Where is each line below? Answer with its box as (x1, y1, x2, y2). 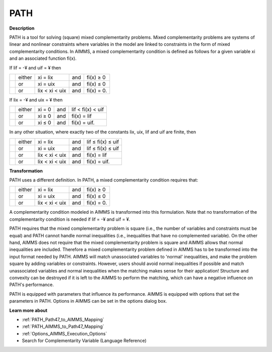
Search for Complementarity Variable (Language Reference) (22, 337, 147, 344)
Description (9, 25, 35, 31)
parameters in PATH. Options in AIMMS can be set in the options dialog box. (9, 298, 167, 304)
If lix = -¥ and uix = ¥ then (9, 97, 63, 103)
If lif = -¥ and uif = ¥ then (9, 64, 61, 70)
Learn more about (9, 307, 48, 313)
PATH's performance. (9, 282, 54, 288)
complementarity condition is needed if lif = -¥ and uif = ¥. (9, 216, 130, 222)
